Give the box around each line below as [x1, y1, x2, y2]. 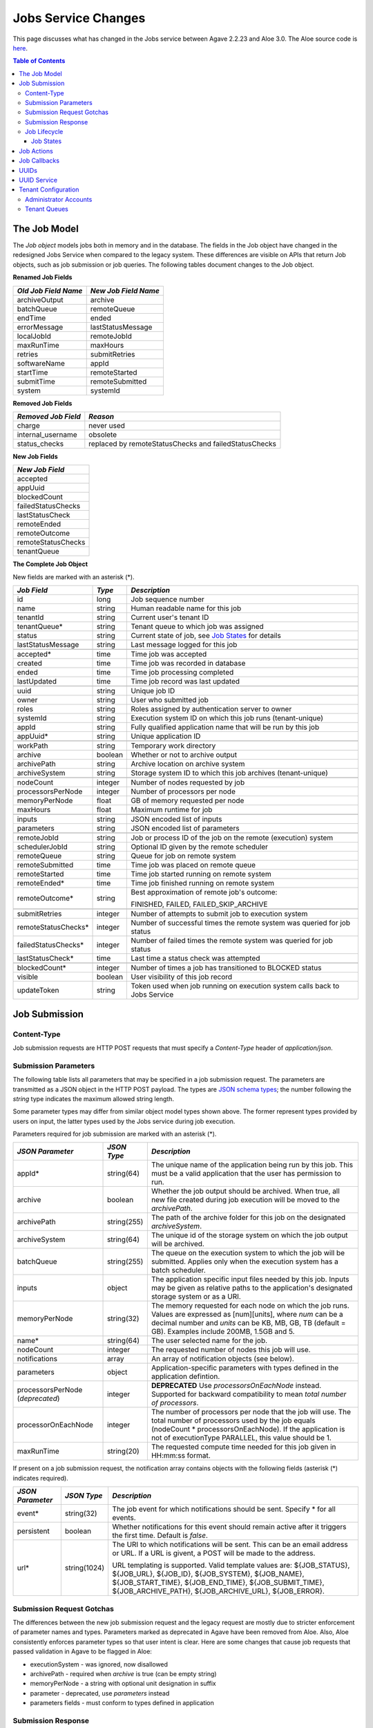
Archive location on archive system [131, 759, 245, 769]
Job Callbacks [19, 156, 60, 165]
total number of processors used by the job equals [151, 1416, 316, 1425]
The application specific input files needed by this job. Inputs [151, 1275, 350, 1284]
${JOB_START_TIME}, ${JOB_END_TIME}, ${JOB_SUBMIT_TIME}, [112, 1578, 325, 1588]
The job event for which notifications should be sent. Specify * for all [112, 1504, 336, 1514]
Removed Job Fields [12, 399, 73, 407]
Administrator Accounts [25, 195, 93, 203]
